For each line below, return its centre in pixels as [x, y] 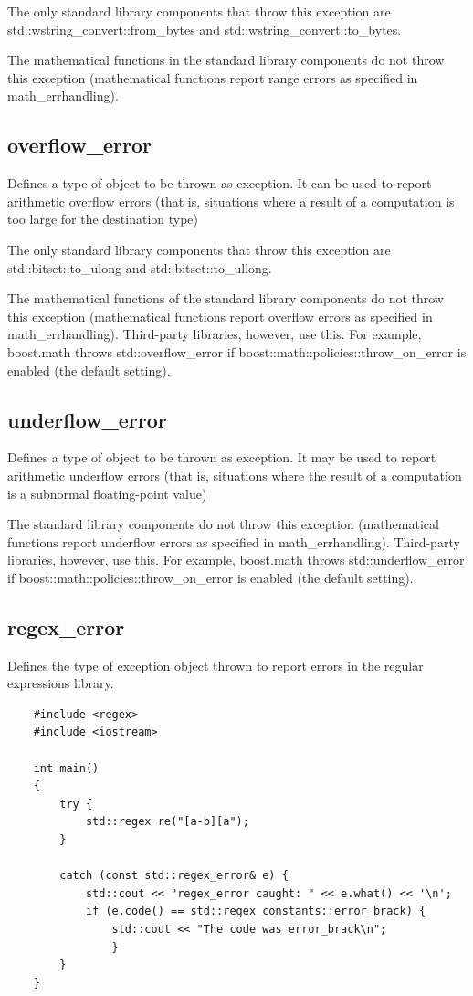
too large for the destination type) [103, 219]
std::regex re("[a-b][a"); [167, 822]
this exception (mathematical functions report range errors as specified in [213, 77]
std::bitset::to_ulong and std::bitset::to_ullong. [140, 267]
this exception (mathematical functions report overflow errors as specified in [220, 316]
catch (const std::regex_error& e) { [174, 876]
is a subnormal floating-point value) [107, 493]
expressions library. [61, 683]
